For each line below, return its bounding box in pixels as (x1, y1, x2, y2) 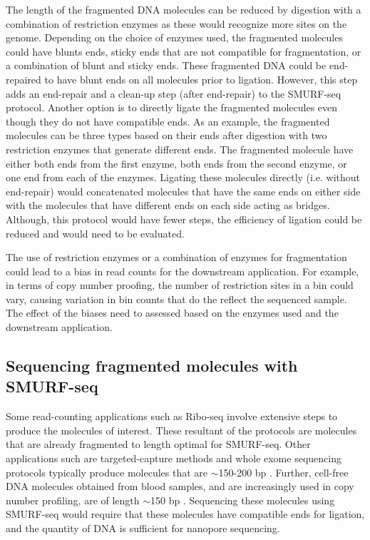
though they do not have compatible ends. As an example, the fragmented (6, 113, 330, 128)
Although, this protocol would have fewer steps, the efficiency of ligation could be (6, 211, 362, 226)
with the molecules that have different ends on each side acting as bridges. (6, 198, 330, 213)
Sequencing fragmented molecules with (6, 355, 298, 377)
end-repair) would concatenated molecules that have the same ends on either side (6, 183, 361, 198)
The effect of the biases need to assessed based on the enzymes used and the (6, 305, 339, 320)
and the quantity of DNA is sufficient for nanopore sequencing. (6, 521, 280, 535)
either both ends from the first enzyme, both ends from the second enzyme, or (6, 156, 347, 170)
